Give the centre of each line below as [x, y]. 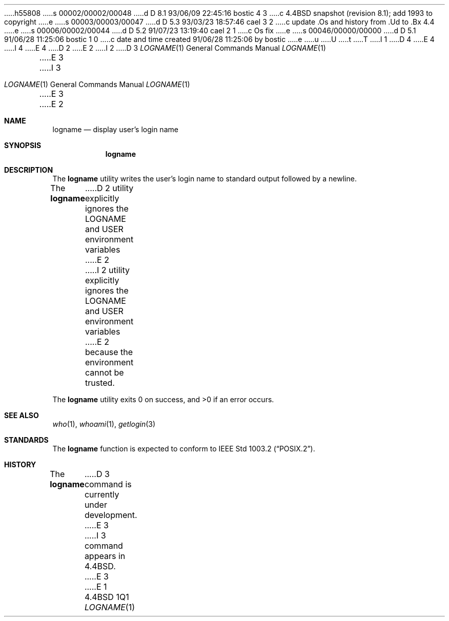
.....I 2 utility [107, 270]
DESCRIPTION [29, 170]
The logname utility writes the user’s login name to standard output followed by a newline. [205, 179]
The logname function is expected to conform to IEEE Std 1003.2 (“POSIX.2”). [184, 449]
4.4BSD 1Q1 [107, 597]
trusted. [100, 383]
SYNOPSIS [23, 145]
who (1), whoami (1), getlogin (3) [104, 424]
